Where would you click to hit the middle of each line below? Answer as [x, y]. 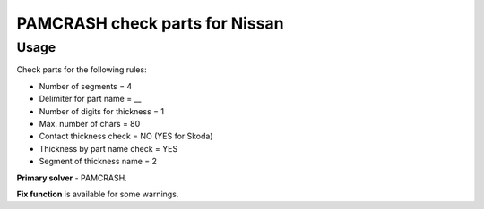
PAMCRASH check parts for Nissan [150, 23]
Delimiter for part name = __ [90, 99]
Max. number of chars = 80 [90, 123]
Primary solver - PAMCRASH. [72, 178]
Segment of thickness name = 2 [98, 162]
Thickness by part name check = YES [108, 148]
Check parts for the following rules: [82, 70]
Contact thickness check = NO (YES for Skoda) [126, 136]
